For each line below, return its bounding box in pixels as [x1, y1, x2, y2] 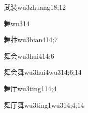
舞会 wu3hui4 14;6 [4, 50, 54, 61]
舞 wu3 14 [4, 18, 29, 28]
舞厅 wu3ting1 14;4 [4, 83, 57, 93]
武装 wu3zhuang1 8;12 [4, 2, 66, 12]
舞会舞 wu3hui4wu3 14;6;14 [4, 67, 82, 77]
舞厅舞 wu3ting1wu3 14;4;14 [4, 99, 84, 110]
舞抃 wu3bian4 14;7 [4, 34, 58, 45]
